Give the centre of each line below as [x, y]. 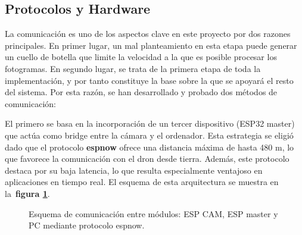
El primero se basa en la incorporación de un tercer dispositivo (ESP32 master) [150, 123]
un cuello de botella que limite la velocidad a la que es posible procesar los [141, 57]
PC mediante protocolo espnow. [87, 225]
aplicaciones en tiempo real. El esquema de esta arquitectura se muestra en [142, 182]
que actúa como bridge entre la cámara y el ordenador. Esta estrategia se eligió [149, 135]
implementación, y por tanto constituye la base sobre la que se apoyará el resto [149, 80]
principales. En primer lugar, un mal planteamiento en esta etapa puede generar [151, 45]
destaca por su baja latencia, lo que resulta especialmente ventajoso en [134, 170]
